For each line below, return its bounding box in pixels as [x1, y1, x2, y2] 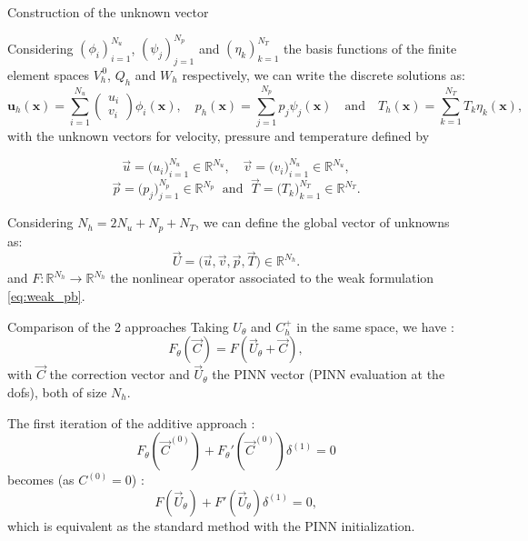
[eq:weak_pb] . [7, 286, 85, 305]
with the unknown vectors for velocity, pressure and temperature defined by [7, 126, 430, 145]
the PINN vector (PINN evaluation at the [212, 365, 445, 384]
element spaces [7, 65, 89, 84]
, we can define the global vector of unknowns [195, 213, 450, 232]
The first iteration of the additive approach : [7, 413, 255, 432]
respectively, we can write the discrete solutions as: [182, 65, 465, 84]
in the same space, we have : [296, 316, 454, 336]
